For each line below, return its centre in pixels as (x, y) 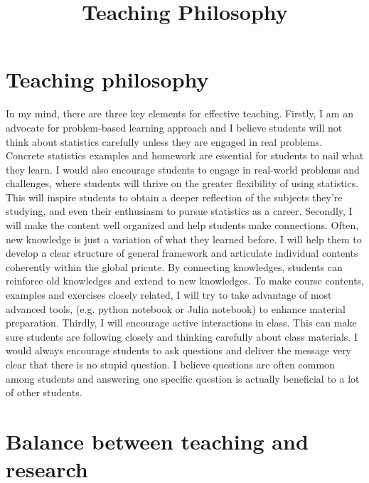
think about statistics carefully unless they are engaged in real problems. (164, 141)
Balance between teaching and (157, 441)
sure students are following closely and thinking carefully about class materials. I (182, 336)
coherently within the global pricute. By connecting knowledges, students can (174, 266)
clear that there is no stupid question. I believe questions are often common (170, 364)
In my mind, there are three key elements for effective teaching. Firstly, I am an (180, 113)
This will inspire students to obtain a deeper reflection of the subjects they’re (174, 197)
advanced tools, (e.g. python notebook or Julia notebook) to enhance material (176, 308)
